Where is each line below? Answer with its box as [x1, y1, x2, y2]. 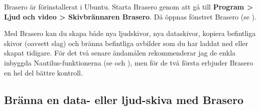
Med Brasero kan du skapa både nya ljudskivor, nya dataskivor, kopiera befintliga [4, 28, 256, 38]
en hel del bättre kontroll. [4, 67, 83, 77]
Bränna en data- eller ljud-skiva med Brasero [4, 91, 244, 107]
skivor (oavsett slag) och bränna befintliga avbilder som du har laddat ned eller [4, 37, 248, 48]
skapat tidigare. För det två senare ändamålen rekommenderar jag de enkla [4, 47, 236, 58]
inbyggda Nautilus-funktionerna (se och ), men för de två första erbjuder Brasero [4, 57, 253, 67]
